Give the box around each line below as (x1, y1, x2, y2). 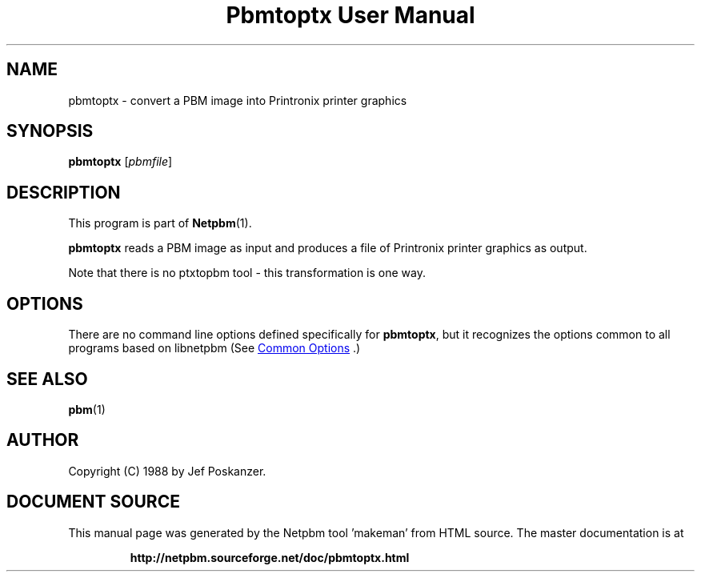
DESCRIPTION (6, 182, 121, 203)
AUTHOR (6, 430, 79, 451)
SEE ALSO (6, 368, 88, 389)
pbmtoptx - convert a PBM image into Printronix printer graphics (68, 93, 407, 107)
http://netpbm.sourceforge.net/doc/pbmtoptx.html (130, 550, 410, 564)
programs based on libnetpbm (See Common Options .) (68, 341, 361, 355)
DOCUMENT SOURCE (6, 492, 180, 512)
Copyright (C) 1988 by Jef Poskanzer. (68, 464, 266, 478)
